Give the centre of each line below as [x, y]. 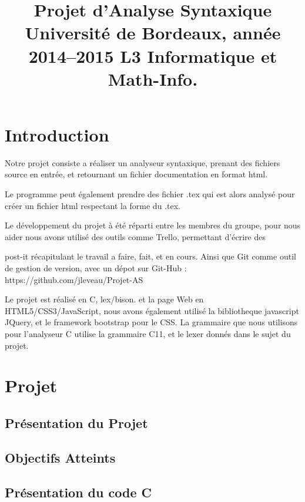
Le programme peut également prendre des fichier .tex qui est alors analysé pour [150, 194]
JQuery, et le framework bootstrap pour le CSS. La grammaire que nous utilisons [151, 322]
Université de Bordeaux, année [153, 33]
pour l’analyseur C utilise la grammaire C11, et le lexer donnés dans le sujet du [148, 333]
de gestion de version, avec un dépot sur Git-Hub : [96, 268]
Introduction [57, 134]
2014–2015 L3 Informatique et [153, 55]
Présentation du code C [78, 492]
